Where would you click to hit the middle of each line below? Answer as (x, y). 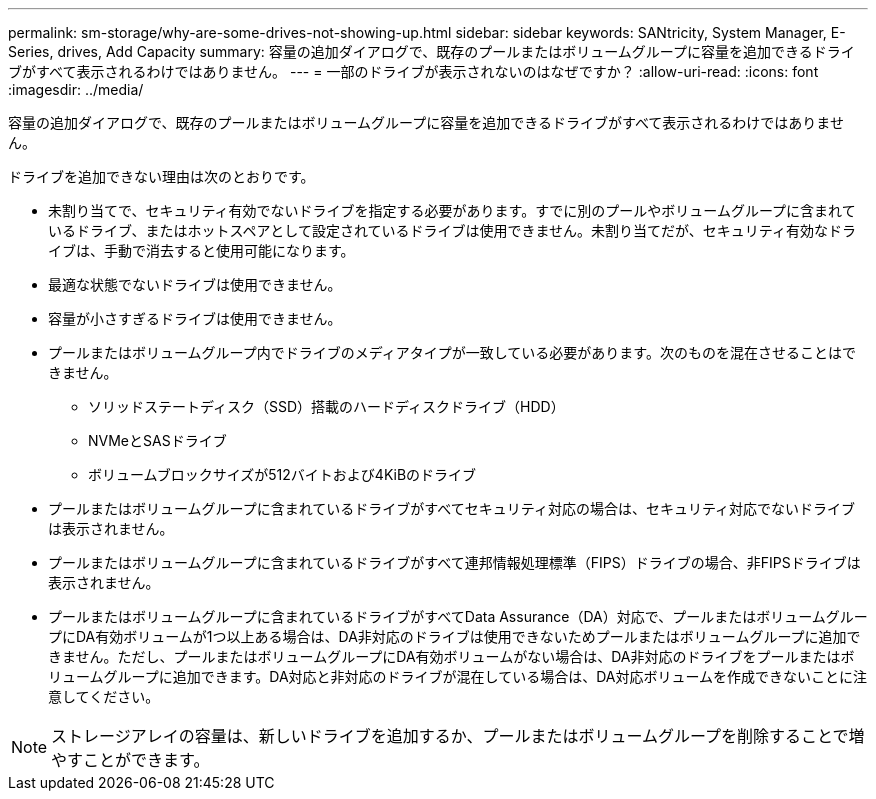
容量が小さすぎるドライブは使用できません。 (195, 318)
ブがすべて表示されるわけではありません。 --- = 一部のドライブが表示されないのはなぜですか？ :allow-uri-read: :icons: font (413, 71)
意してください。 (104, 696)
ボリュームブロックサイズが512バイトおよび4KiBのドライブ (282, 474)
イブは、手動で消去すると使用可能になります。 (201, 250)
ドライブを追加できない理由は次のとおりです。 (161, 176)
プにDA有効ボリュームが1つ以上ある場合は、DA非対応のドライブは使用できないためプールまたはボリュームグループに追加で (454, 636)
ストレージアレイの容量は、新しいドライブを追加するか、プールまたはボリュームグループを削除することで (450, 736)
